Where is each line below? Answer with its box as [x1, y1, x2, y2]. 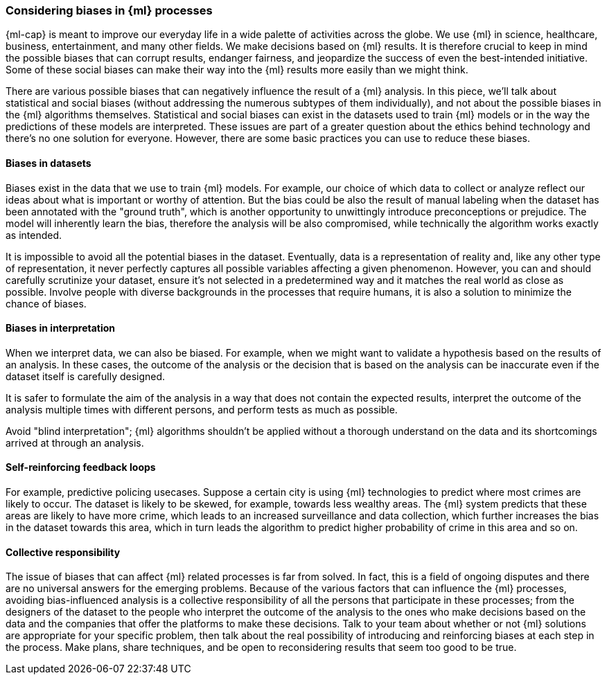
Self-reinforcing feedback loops [6, 461, 156, 474]
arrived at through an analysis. [6, 436, 144, 449]
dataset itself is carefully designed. [6, 370, 166, 382]
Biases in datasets [6, 156, 91, 169]
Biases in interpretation [6, 322, 116, 334]
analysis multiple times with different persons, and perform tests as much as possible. [6, 403, 398, 415]
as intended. [6, 229, 62, 241]
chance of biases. [6, 297, 87, 310]
